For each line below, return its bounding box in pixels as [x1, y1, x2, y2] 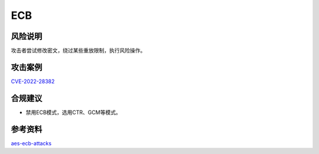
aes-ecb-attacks [11, 139, 52, 147]
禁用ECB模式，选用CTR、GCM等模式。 [25, 109, 121, 116]
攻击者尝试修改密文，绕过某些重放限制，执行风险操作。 [11, 47, 146, 54]
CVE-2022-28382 [11, 77, 55, 85]
